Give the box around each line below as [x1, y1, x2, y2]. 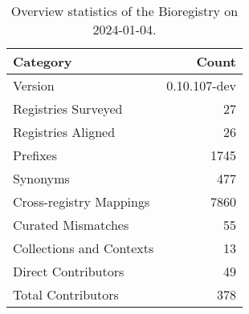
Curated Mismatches [13, 215, 129, 234]
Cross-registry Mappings [13, 192, 150, 211]
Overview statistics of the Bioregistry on [10, 2, 239, 20]
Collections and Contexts [13, 239, 154, 257]
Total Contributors [13, 285, 119, 304]
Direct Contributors [13, 262, 124, 280]
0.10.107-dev [166, 76, 236, 95]
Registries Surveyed [13, 99, 123, 118]
